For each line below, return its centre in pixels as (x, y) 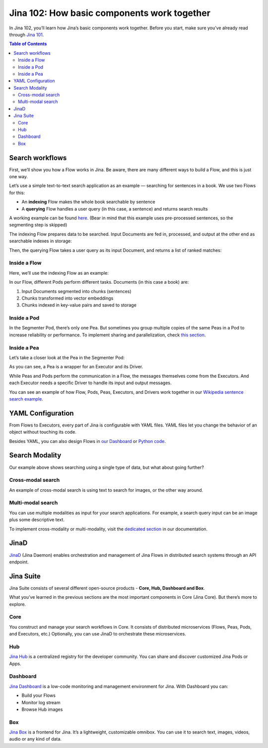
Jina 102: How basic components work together (110, 13)
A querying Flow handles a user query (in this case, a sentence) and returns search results (115, 209)
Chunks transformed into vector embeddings (67, 298)
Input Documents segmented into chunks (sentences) (76, 291)
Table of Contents (28, 44)
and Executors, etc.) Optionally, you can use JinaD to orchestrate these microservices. (98, 634)
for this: (17, 193)
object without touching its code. (43, 432)
